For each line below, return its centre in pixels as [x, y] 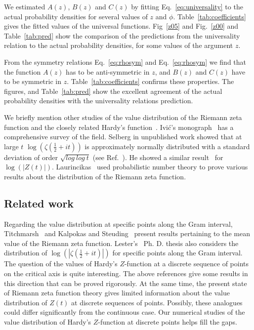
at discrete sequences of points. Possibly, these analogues [157, 302]
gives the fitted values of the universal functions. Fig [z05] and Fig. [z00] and [121, 26]
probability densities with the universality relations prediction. [99, 101]
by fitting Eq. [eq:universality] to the [187, 6]
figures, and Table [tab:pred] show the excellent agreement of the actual [113, 91]
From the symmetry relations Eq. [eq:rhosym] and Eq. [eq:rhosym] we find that [125, 62]
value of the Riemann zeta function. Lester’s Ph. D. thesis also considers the [121, 243]
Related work [39, 203]
